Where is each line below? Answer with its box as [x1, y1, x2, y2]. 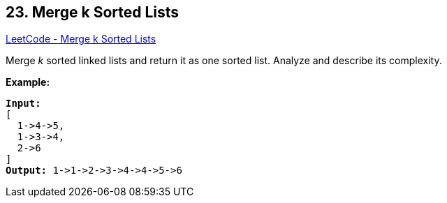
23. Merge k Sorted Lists [6, 3, 179, 21]
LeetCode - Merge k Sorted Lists [6, 33, 156, 45]
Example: [6, 76, 50, 89]
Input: [6, 98, 41, 110]
